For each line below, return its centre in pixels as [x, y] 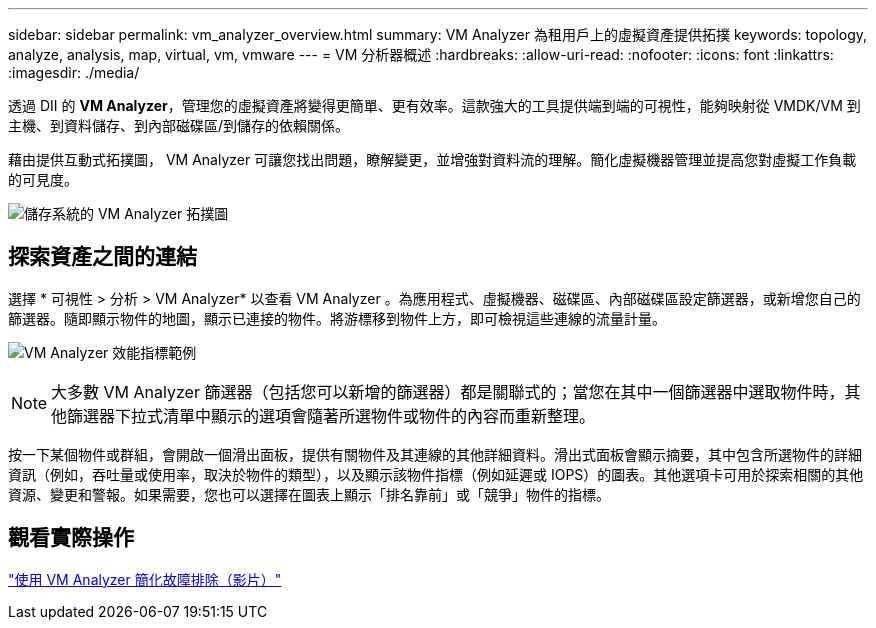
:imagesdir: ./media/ [74, 72]
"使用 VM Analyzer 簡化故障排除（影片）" [145, 579]
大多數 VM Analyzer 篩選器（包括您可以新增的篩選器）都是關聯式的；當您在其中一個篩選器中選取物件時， [448, 391]
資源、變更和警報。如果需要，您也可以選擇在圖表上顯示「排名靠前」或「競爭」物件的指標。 [309, 494]
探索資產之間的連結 [102, 257]
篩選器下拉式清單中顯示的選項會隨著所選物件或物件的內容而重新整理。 [331, 415]
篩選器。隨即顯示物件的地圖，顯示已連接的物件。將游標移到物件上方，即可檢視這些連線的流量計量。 [337, 318]
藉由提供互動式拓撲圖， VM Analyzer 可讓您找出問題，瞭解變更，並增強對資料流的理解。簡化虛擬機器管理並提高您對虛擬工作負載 [432, 159]
